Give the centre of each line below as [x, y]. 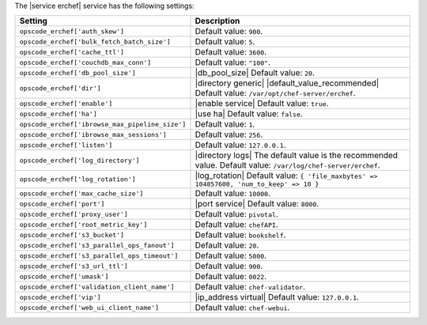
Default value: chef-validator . [250, 287]
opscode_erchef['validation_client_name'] [97, 287]
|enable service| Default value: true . [262, 104]
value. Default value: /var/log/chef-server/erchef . [287, 165]
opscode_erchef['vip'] [60, 297]
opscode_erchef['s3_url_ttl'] [74, 266]
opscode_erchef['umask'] [64, 276]
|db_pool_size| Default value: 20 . [255, 73]
